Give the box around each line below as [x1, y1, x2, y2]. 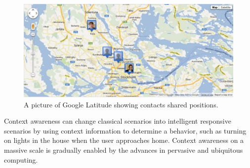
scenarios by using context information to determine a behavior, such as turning [4, 125, 247, 135]
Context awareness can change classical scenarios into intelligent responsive [4, 116, 231, 126]
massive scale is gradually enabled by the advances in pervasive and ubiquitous [4, 144, 243, 155]
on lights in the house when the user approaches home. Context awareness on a [4, 135, 244, 145]
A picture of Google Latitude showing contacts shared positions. [24, 99, 218, 109]
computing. [4, 154, 38, 165]
